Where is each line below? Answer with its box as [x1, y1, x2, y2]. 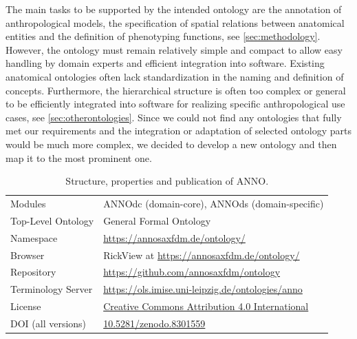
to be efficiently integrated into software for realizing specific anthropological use [6, 96, 345, 111]
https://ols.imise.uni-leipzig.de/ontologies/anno [103, 282, 303, 296]
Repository [10, 265, 56, 279]
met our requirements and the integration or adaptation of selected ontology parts [6, 123, 351, 138]
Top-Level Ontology [10, 213, 94, 227]
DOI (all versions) [10, 316, 87, 330]
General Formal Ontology [103, 213, 211, 227]
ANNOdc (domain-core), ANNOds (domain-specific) [103, 196, 324, 210]
